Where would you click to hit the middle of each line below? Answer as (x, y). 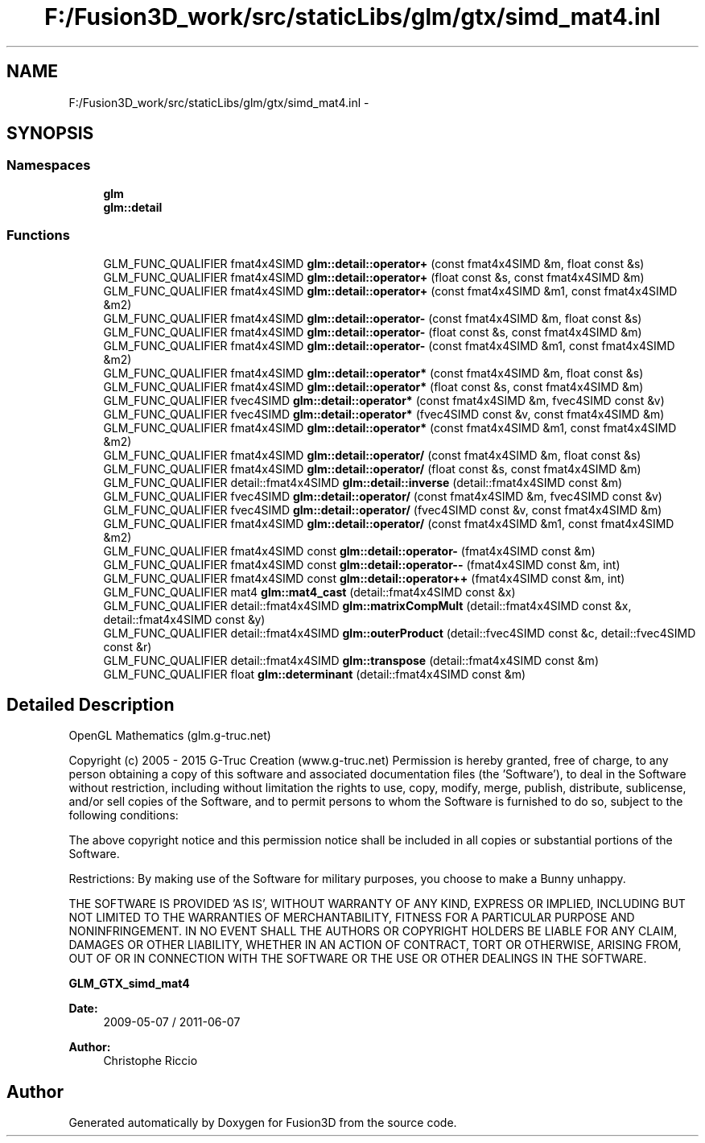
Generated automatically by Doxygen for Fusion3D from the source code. (263, 1123)
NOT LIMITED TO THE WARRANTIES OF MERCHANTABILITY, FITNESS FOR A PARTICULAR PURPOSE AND (352, 918)
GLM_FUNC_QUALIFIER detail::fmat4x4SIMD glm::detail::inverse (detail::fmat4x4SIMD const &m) (363, 482)
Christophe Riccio (150, 1061)
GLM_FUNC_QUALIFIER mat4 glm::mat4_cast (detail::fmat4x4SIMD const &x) (309, 592)
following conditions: (124, 815)
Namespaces (49, 165)
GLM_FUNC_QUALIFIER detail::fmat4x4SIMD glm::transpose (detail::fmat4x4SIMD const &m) (351, 660)
